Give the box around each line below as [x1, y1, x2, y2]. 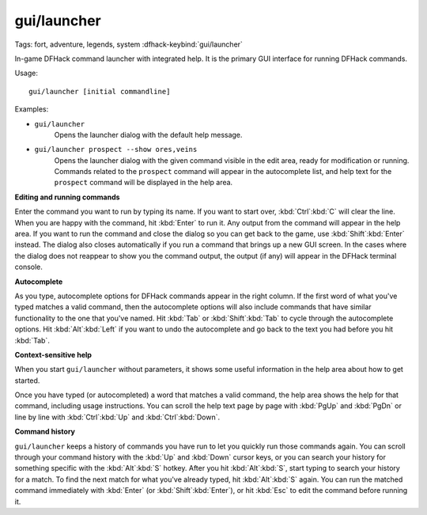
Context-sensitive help [14, 350, 93, 359]
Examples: [14, 104, 49, 114]
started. [14, 376, 40, 385]
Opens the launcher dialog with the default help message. [54, 130, 243, 139]
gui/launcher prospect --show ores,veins [34, 145, 198, 154]
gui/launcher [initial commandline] [28, 87, 171, 96]
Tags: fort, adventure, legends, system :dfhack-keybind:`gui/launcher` [14, 40, 243, 49]
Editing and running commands [14, 192, 120, 202]
